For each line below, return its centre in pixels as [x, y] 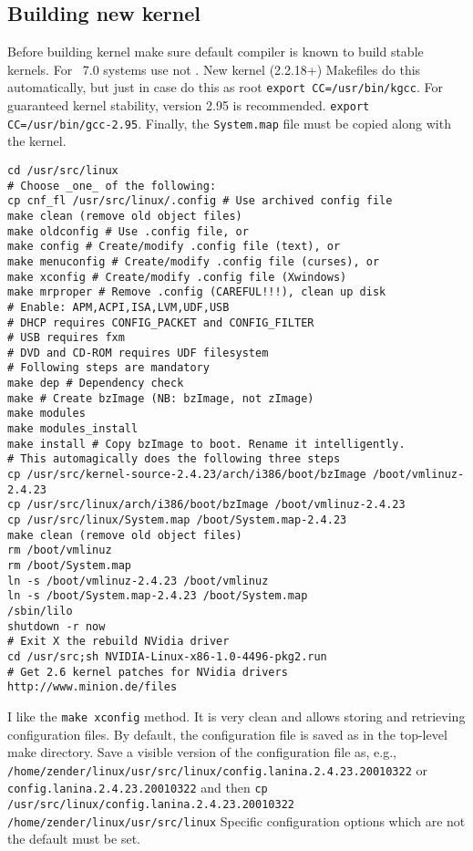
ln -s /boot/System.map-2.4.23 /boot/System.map [158, 596]
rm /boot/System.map [70, 566]
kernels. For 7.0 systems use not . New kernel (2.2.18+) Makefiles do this [214, 69]
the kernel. [37, 141]
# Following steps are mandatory [108, 368]
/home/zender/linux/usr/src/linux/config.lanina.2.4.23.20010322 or [217, 769]
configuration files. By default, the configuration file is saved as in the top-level [227, 734]
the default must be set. [74, 839]
